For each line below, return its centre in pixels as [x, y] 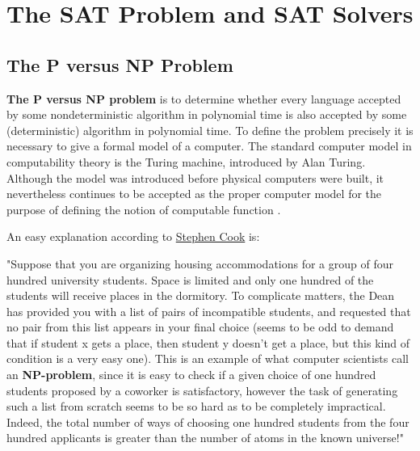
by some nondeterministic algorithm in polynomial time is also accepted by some [207, 114]
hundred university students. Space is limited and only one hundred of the [190, 279]
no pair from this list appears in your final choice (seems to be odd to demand [200, 327]
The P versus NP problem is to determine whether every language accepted [204, 98]
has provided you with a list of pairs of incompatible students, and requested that [209, 311]
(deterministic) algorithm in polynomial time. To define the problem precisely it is [210, 130]
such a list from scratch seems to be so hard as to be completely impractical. [196, 406]
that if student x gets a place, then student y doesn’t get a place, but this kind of [208, 342]
